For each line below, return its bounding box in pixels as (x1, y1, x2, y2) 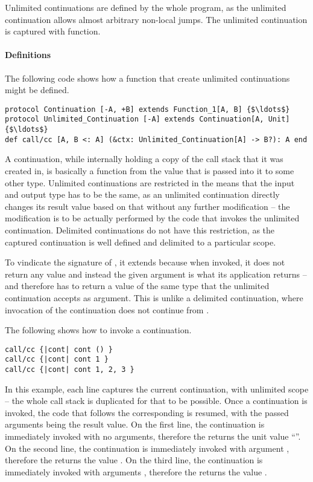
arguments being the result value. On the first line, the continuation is (5, 418, 265, 431)
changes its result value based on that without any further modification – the (5, 200, 290, 212)
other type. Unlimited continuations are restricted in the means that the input (5, 176, 295, 189)
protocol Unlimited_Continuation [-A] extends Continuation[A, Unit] (5, 115, 290, 124)
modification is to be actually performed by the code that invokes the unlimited (5, 212, 300, 224)
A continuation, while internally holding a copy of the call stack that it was (5, 152, 283, 165)
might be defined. (5, 83, 69, 96)
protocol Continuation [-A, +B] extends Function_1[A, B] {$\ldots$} (5, 105, 290, 114)
